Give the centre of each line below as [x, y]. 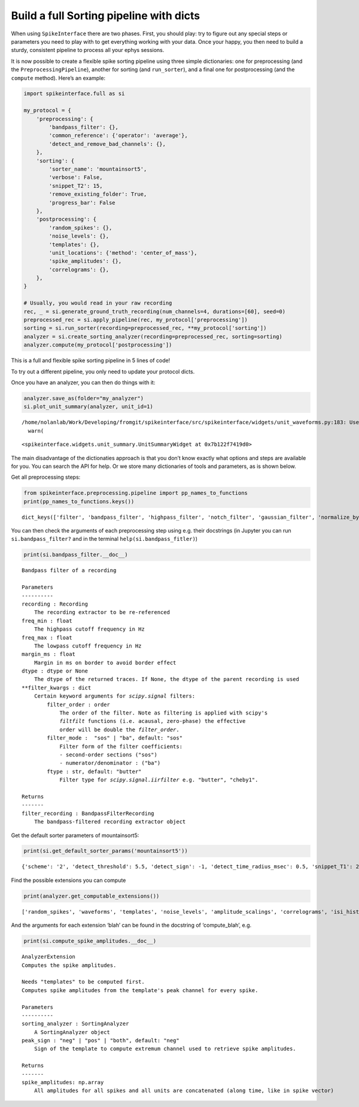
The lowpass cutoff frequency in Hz [88, 646]
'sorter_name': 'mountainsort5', [98, 169]
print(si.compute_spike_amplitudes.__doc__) [90, 941]
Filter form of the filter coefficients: [121, 746]
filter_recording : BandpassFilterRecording [88, 813]
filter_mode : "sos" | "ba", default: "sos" [115, 738]
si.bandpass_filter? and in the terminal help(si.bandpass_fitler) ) [104, 539]
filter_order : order [79, 704]
